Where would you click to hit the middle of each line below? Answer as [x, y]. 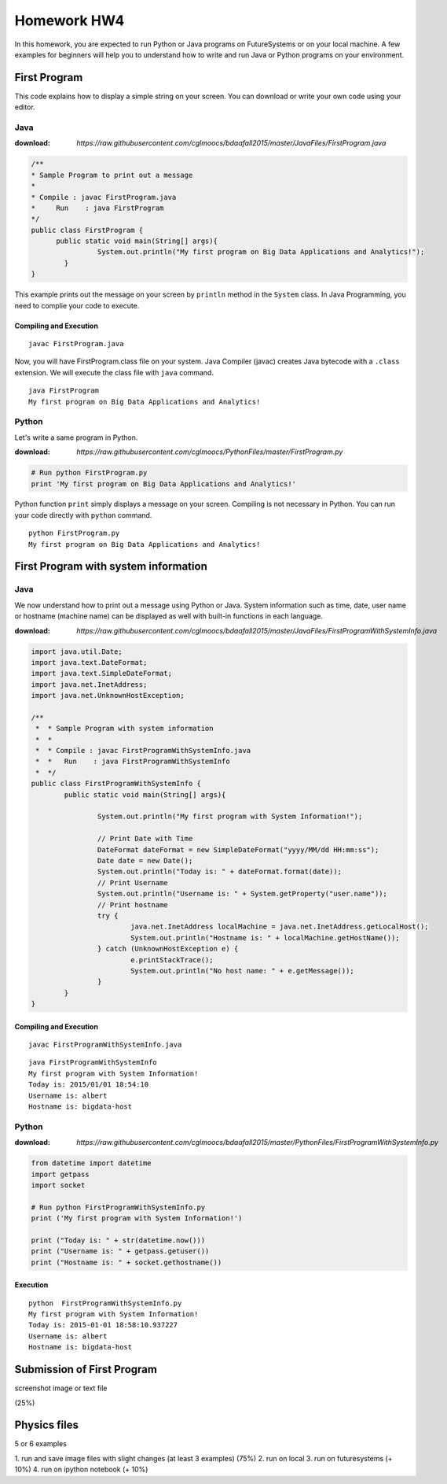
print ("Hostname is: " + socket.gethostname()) [126, 1262]
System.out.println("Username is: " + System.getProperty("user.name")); [242, 894]
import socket [58, 1185]
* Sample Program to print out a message [112, 175]
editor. [25, 107]
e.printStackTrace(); [172, 960]
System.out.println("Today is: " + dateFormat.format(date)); [219, 872]
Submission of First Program [86, 1370]
